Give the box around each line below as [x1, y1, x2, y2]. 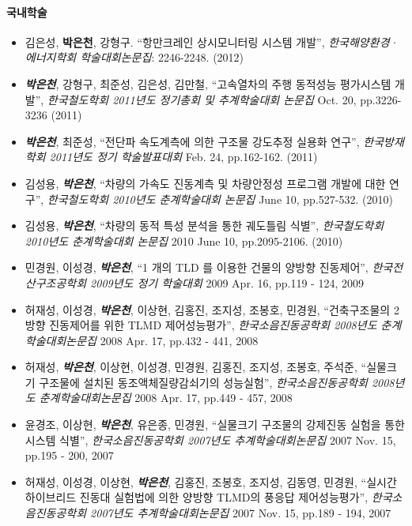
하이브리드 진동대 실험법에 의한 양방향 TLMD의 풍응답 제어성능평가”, [25, 489, 369, 505]
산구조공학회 [25, 274, 87, 291]
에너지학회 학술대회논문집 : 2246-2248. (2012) [25, 49, 244, 66]
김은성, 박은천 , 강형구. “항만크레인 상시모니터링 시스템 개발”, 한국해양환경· [25, 33, 399, 50]
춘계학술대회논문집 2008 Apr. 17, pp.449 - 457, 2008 [39, 389, 293, 406]
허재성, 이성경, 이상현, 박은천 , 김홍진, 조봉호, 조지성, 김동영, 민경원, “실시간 [25, 473, 397, 490]
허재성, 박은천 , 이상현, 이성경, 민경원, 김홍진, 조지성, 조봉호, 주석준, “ [25, 359, 367, 375]
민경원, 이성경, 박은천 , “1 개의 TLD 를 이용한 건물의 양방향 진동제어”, [25, 259, 369, 276]
